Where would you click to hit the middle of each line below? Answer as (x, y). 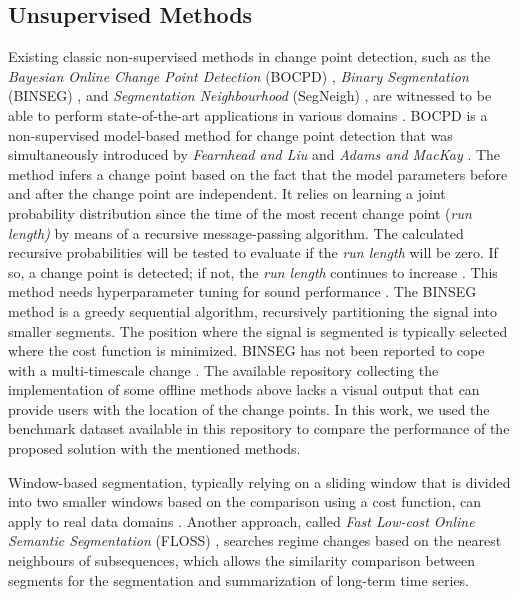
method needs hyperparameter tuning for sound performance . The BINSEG (242, 291)
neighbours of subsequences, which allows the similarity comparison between (241, 560)
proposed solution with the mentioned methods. (154, 448)
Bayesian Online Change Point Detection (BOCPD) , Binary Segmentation (238, 75)
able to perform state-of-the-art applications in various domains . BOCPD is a (248, 114)
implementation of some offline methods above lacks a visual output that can (244, 389)
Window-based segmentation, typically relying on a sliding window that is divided (259, 481)
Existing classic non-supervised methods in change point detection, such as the (249, 56)
